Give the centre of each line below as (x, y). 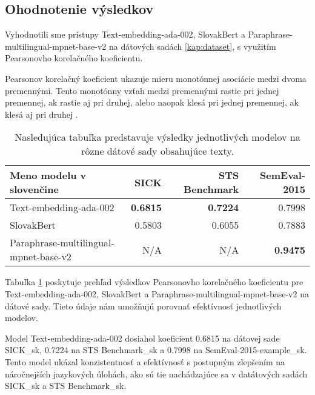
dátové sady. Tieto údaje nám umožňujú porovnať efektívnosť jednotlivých (143, 306)
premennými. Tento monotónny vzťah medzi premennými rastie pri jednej (142, 90)
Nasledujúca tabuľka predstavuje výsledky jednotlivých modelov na (157, 137)
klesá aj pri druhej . (41, 114)
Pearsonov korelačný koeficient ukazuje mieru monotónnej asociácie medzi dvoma (156, 78)
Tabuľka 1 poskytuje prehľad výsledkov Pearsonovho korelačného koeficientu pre (154, 282)
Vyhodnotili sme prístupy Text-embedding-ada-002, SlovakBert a (125, 34)
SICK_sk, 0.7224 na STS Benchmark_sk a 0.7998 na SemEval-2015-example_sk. (156, 350)
